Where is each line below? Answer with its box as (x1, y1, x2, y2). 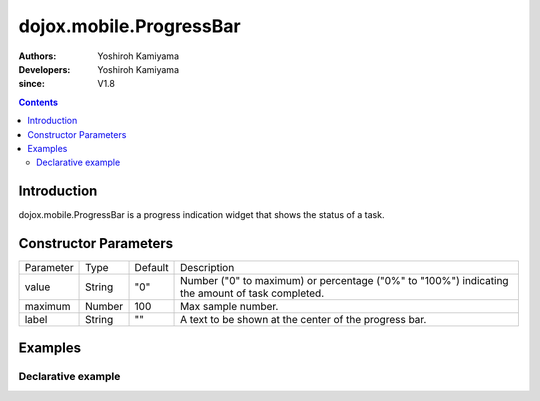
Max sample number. (180, 300, 279, 314)
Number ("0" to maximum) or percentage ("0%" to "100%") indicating (180, 274, 509, 288)
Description (180, 261, 235, 275)
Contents (18, 96, 59, 108)
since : (18, 78, 45, 90)
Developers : (18, 63, 71, 75)
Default (134, 261, 169, 275)
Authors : (18, 50, 57, 62)
